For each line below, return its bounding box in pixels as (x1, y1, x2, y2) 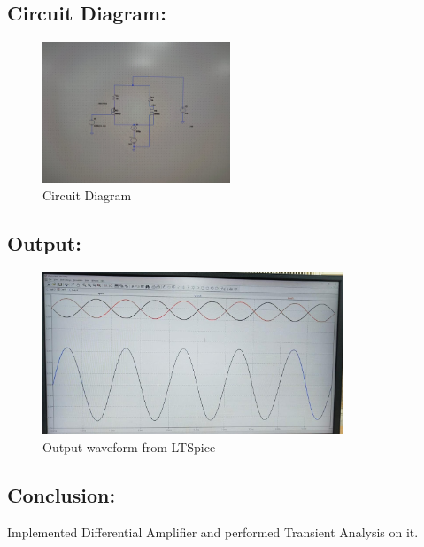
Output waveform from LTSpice (42, 437, 216, 456)
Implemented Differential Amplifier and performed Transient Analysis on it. (7, 522, 419, 541)
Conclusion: (7, 481, 116, 508)
